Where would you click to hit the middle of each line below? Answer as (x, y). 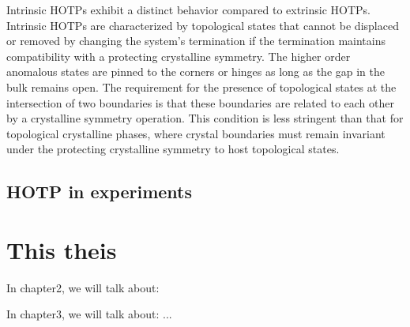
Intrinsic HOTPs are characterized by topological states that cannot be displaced (203, 25)
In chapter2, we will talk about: (83, 287)
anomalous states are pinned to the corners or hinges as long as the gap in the (196, 71)
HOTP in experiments (100, 192)
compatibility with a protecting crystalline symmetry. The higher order (179, 56)
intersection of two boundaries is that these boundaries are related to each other (200, 102)
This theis (62, 249)
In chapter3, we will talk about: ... (89, 314)
